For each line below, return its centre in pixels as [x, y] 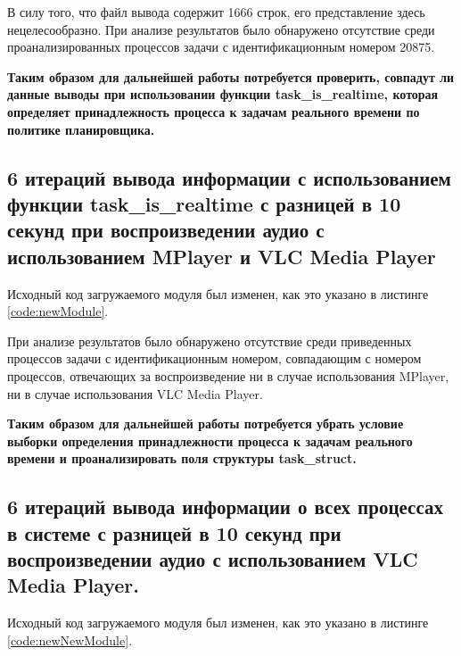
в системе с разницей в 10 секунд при [174, 532]
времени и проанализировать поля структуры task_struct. [182, 458]
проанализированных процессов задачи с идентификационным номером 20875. [221, 47]
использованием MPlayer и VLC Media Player [222, 256]
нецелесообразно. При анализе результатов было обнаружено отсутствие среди [221, 29]
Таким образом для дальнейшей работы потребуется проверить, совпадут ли [231, 76]
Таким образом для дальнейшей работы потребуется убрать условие [206, 423]
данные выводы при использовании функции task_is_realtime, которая [223, 94]
